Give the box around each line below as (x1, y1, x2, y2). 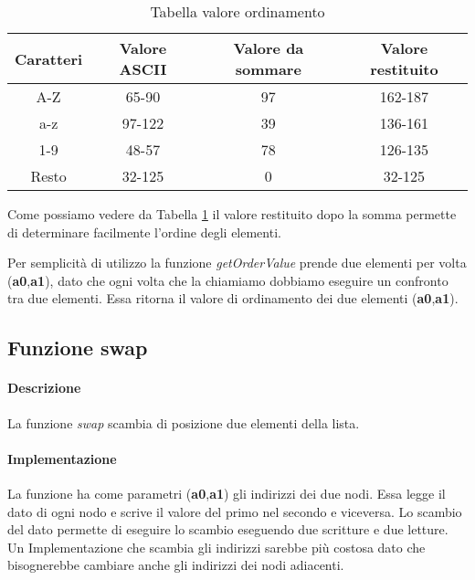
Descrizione (7, 378, 81, 397)
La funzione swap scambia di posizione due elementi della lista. (7, 413, 360, 432)
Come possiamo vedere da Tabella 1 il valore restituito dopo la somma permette (7, 205, 457, 223)
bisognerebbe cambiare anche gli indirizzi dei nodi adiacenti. (7, 555, 344, 575)
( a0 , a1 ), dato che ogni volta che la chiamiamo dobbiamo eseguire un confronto (7, 270, 449, 290)
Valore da (233, 37, 304, 58)
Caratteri (15, 47, 83, 69)
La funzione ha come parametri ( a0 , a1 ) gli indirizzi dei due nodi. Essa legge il (7, 483, 446, 502)
